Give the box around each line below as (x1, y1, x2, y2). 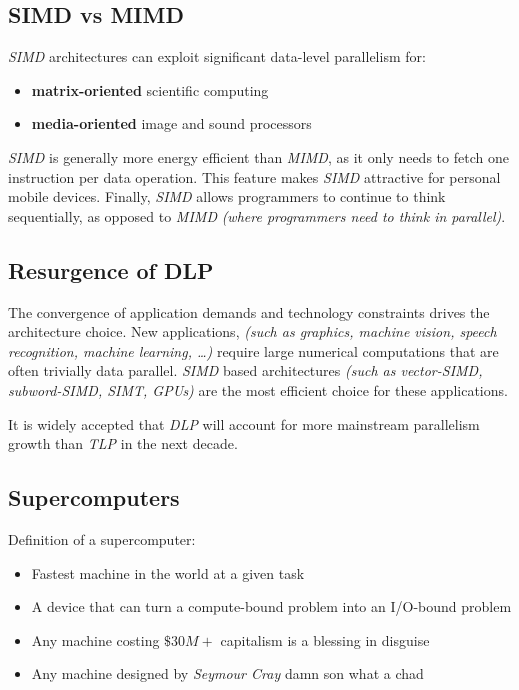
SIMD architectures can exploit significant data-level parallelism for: (8, 46, 426, 67)
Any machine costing (31, 629, 160, 650)
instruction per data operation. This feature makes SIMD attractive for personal (8, 166, 501, 187)
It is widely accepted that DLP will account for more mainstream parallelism (8, 413, 480, 434)
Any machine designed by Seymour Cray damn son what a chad (31, 663, 424, 684)
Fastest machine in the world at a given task (31, 562, 305, 583)
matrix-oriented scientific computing (31, 79, 269, 100)
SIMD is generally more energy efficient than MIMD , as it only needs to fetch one (8, 146, 509, 167)
